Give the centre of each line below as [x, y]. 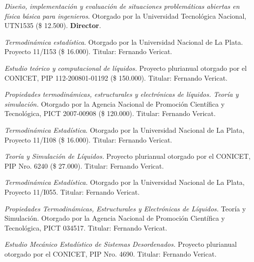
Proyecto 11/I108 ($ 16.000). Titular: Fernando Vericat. [88, 139]
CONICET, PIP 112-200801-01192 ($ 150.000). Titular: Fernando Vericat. [116, 77]
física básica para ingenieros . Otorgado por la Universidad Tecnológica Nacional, [126, 15]
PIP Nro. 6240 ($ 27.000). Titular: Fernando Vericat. [84, 165]
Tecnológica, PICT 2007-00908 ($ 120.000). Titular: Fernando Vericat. [110, 113]
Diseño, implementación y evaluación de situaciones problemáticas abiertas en [122, 6]
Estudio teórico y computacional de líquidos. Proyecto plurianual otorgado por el [126, 68]
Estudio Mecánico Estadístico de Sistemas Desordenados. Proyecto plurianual [121, 244]
